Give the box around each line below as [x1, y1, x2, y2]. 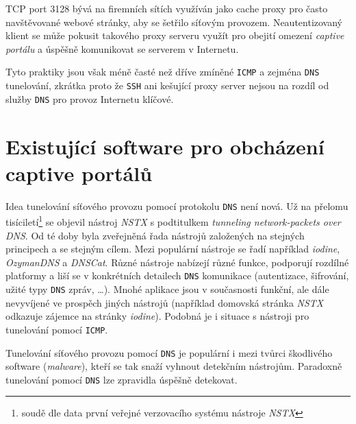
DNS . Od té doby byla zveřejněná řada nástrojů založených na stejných [5, 228, 305, 242]
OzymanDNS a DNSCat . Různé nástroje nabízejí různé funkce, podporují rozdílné [5, 255, 349, 269]
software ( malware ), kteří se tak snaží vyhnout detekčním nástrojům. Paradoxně [5, 359, 342, 373]
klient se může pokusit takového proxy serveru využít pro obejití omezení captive [5, 28, 344, 43]
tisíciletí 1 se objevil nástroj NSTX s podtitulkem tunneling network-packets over [5, 213, 341, 228]
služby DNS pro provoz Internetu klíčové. [5, 91, 174, 106]
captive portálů [5, 158, 153, 187]
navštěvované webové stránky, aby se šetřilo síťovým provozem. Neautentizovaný [5, 14, 342, 29]
